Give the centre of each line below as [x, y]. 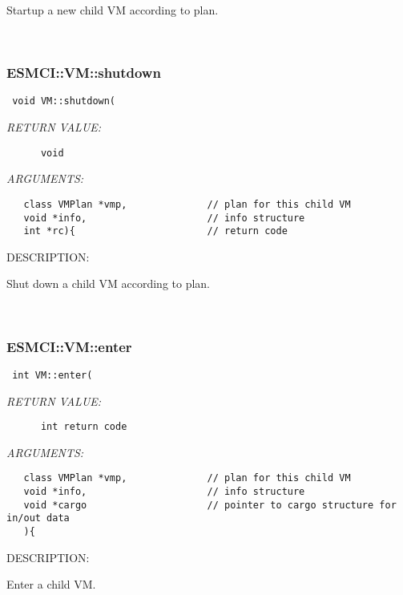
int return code [84, 427]
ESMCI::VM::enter [69, 346]
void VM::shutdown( [64, 101]
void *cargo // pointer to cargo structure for [210, 505]
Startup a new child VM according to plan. [113, 10]
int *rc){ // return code [155, 231]
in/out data [38, 518]
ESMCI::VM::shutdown [84, 73]
